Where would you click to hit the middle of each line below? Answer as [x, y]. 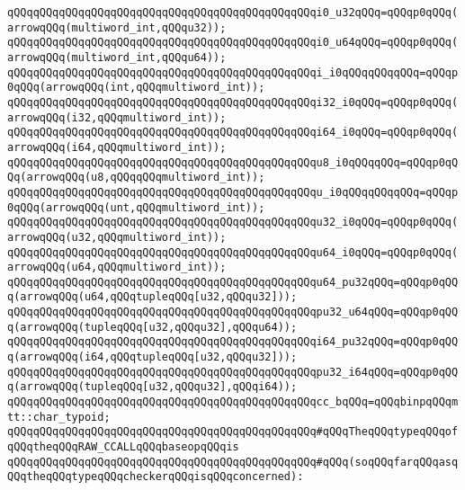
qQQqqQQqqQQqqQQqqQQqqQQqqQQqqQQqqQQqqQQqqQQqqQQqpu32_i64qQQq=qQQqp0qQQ [233, 372]
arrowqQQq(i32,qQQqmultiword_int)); [117, 117]
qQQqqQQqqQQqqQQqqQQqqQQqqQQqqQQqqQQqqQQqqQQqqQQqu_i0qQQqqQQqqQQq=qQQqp [233, 192]
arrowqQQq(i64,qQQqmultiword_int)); [117, 147]
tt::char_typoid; [59, 417]
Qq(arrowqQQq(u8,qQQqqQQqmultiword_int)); [136, 178]
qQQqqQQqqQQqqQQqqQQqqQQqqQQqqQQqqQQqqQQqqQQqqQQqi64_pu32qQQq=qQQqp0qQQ [233, 342]
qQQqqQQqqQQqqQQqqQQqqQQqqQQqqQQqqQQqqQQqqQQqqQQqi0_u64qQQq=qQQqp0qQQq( [233, 43]
